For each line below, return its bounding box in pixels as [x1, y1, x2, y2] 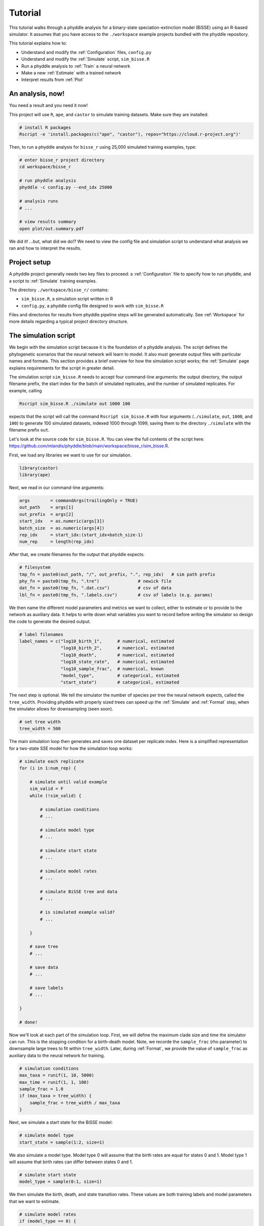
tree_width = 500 [19, 726, 61, 732]
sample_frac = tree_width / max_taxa [29, 1100, 120, 1105]
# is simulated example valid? [40, 910, 115, 915]
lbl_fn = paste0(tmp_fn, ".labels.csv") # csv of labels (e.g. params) [19, 592, 213, 598]
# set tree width [19, 719, 61, 725]
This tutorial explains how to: [9, 40, 67, 46]
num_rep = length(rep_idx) [19, 539, 95, 544]
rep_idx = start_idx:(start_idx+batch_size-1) [19, 532, 144, 537]
